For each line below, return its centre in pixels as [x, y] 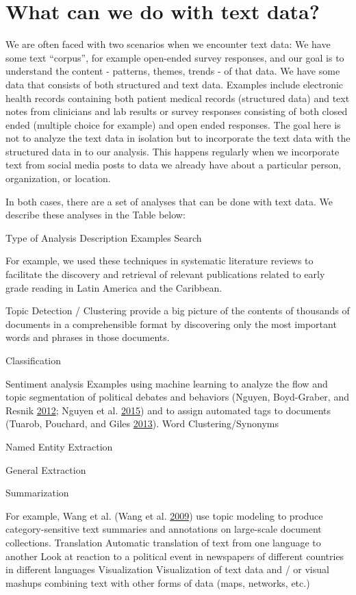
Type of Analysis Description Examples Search [104, 237]
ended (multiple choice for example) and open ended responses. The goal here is [173, 124]
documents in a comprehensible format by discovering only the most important [171, 324]
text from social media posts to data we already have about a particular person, [174, 165]
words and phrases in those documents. [88, 337]
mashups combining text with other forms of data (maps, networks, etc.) [158, 582]
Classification [34, 360]
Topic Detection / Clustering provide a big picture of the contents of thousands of [178, 311]
